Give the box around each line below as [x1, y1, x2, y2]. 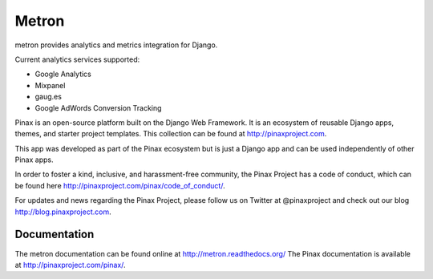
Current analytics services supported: [14, 55, 140, 64]
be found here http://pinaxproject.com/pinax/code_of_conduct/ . [14, 180, 225, 190]
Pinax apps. [14, 155, 54, 164]
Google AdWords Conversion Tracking [34, 103, 162, 112]
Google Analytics [34, 69, 91, 79]
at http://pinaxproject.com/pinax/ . [14, 260, 126, 269]
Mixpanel [34, 80, 66, 90]
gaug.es [34, 92, 62, 102]
